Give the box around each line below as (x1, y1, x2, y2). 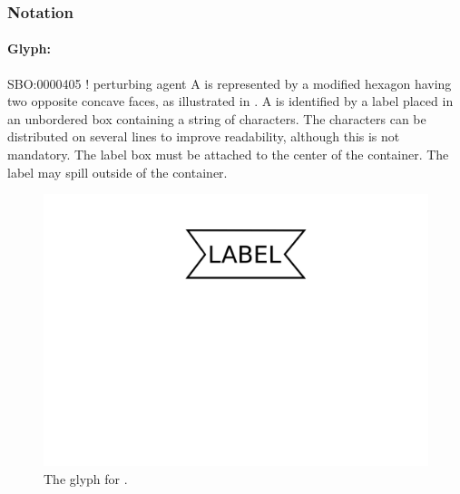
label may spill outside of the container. (7, 162, 228, 181)
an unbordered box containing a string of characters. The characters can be (7, 109, 426, 128)
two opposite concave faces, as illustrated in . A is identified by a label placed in (7, 92, 454, 111)
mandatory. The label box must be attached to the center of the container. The (7, 145, 449, 164)
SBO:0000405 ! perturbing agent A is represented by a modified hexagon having (7, 73, 452, 92)
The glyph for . (44, 469, 128, 488)
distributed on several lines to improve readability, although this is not (7, 127, 400, 146)
